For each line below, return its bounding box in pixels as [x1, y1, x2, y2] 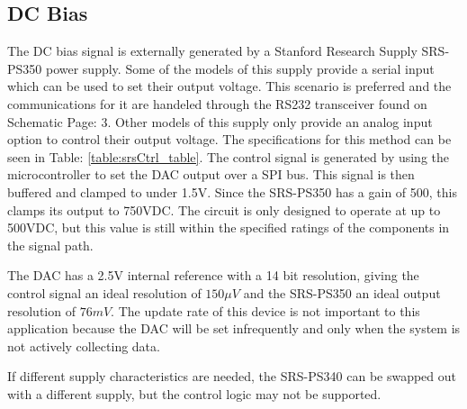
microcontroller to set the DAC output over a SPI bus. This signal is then [7, 165, 415, 184]
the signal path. [7, 235, 94, 254]
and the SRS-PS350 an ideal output [243, 283, 441, 302]
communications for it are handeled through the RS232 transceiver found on [7, 94, 427, 113]
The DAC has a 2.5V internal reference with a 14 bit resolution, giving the [7, 266, 419, 285]
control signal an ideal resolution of [7, 283, 202, 302]
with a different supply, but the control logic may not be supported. [7, 384, 382, 403]
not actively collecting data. [7, 336, 160, 355]
